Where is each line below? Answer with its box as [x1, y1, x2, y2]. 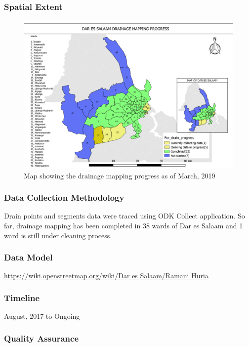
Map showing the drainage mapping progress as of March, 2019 [24, 170, 215, 180]
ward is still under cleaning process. [4, 230, 112, 240]
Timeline [4, 291, 40, 304]
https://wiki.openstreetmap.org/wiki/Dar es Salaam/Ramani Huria [4, 270, 208, 281]
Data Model [4, 251, 53, 263]
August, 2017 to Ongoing [4, 311, 80, 321]
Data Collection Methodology [4, 191, 124, 204]
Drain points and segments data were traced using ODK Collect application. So [4, 211, 245, 221]
